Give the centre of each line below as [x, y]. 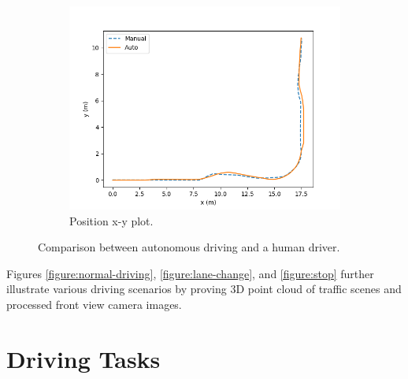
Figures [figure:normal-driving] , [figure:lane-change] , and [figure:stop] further [190, 273]
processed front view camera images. [94, 304]
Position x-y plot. [111, 220]
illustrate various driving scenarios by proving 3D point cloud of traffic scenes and [204, 289]
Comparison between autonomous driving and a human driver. [189, 247]
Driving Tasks [83, 358]
